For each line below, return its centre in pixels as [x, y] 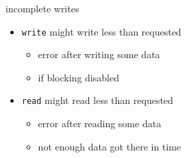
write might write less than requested [101, 31]
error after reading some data [100, 123]
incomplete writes [42, 8]
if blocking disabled [78, 77]
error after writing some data [99, 54]
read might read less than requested [97, 100]
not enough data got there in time [110, 146]
